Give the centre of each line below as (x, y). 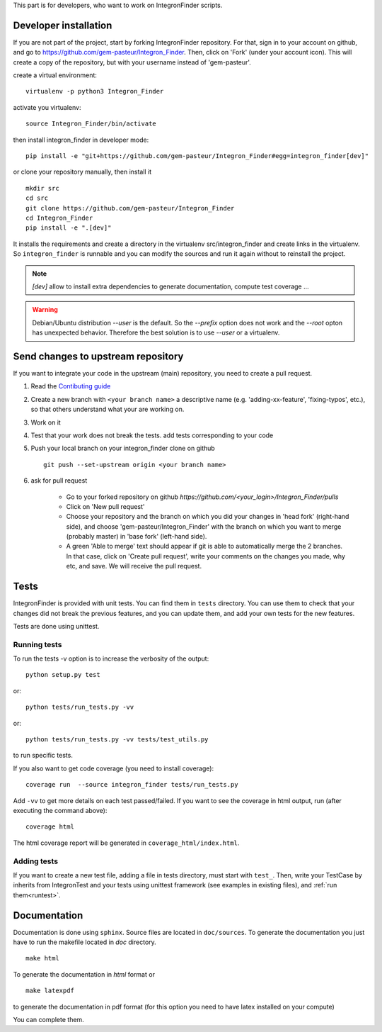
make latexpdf (50, 991)
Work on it (46, 422)
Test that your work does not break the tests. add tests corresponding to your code (152, 435)
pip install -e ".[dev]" (69, 228)
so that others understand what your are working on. (108, 409)
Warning (45, 310)
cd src (37, 198)
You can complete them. (48, 1019)
